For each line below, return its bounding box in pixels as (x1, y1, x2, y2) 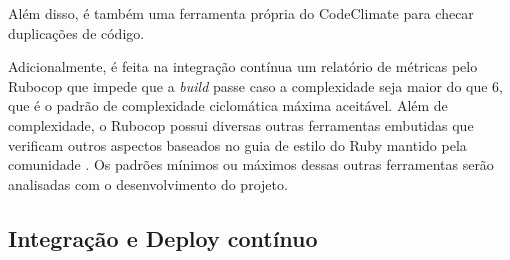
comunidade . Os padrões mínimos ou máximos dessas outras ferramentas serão (8, 154, 494, 175)
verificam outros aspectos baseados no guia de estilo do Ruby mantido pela (8, 134, 467, 155)
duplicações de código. (8, 22, 145, 43)
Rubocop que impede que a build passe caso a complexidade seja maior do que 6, (8, 75, 503, 96)
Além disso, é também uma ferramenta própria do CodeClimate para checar (8, 3, 474, 23)
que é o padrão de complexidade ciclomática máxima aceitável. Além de (8, 95, 448, 116)
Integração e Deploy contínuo (8, 222, 318, 253)
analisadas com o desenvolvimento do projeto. (8, 173, 288, 194)
